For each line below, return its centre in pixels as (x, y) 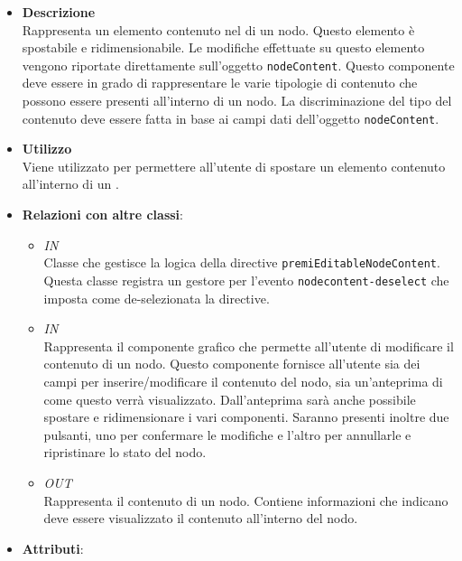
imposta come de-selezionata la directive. (157, 298)
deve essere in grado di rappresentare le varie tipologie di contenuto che (220, 83)
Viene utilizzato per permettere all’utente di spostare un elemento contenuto (234, 166)
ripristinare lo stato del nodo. (125, 452)
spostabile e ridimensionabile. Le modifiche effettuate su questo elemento (223, 47)
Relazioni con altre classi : (102, 215)
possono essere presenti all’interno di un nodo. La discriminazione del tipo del (237, 101)
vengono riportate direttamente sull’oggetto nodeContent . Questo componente (238, 65)
